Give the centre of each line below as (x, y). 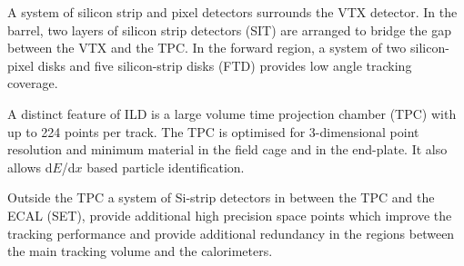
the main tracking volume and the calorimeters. (140, 251)
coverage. (33, 83)
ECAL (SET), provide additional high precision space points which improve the (230, 215)
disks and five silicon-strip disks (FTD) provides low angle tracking (225, 65)
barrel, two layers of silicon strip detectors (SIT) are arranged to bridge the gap (229, 30)
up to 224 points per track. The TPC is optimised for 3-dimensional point (213, 131)
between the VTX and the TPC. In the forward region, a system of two (207, 48)
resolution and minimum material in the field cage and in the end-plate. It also (227, 149)
